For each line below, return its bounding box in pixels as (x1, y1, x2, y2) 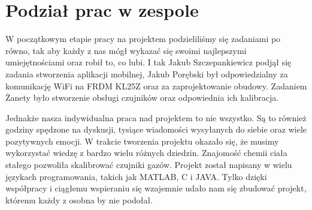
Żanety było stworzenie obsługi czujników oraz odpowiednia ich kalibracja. (5, 91, 279, 104)
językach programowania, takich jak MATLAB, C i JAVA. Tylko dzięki (5, 170, 267, 182)
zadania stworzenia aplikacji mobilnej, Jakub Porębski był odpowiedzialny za (5, 67, 288, 80)
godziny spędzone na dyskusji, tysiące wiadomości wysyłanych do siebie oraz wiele (5, 123, 307, 136)
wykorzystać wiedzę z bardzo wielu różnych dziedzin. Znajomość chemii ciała (5, 146, 287, 159)
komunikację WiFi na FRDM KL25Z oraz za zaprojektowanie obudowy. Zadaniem (5, 79, 307, 92)
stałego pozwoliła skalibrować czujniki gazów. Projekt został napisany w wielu (5, 158, 292, 171)
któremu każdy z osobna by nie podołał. (5, 193, 153, 206)
